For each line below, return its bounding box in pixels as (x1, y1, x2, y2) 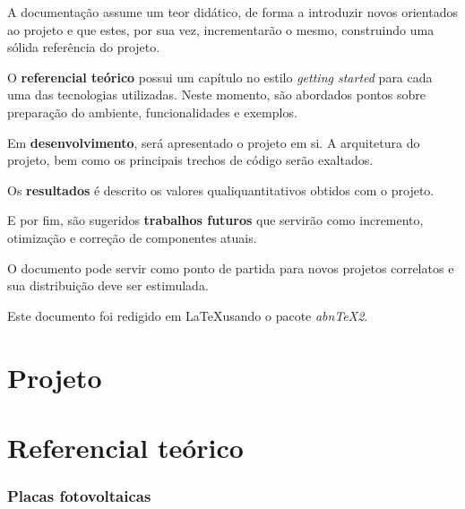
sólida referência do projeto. (7, 38, 160, 56)
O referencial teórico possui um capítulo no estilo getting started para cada (7, 67, 433, 86)
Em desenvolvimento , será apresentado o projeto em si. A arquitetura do (7, 133, 420, 151)
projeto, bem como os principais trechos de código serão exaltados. (7, 151, 374, 169)
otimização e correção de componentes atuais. (7, 228, 257, 246)
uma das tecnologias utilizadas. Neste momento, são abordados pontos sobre (7, 85, 426, 104)
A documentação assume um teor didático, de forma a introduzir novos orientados (7, 3, 458, 21)
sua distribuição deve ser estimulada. (7, 276, 209, 295)
